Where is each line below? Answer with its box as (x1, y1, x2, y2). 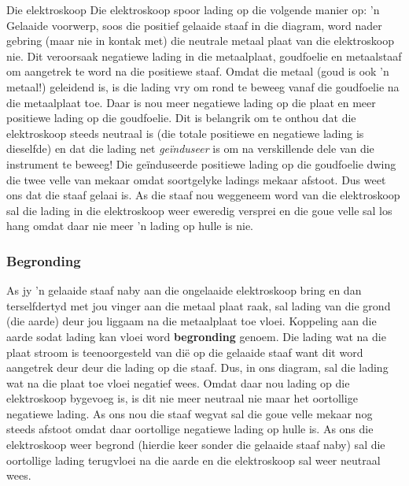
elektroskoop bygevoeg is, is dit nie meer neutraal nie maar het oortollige (6, 390, 358, 406)
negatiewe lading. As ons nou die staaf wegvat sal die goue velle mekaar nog (6, 405, 373, 421)
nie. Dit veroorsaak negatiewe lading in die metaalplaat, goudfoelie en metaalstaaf (6, 47, 402, 64)
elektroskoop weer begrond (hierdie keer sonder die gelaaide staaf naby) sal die (6, 436, 385, 453)
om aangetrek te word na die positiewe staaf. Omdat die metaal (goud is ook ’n (6, 63, 389, 80)
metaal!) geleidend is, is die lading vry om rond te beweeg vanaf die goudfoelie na (6, 78, 400, 95)
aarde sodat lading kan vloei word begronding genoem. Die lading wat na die (6, 328, 386, 344)
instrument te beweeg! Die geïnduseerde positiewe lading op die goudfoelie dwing (6, 155, 396, 172)
